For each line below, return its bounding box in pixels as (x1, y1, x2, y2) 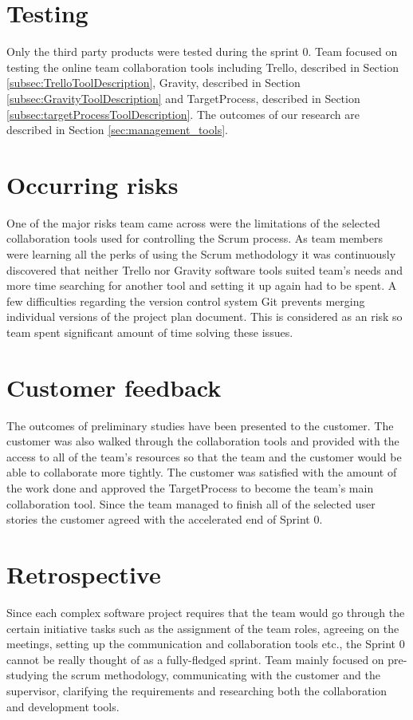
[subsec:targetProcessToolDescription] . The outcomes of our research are (6, 105, 360, 122)
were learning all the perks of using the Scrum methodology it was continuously (6, 246, 396, 262)
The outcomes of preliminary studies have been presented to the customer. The (6, 417, 394, 433)
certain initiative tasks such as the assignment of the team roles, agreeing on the (6, 619, 399, 636)
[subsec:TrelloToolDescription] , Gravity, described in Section (6, 74, 301, 91)
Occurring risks (6, 168, 179, 200)
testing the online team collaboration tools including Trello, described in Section (6, 58, 399, 75)
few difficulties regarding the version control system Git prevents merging (6, 292, 365, 309)
